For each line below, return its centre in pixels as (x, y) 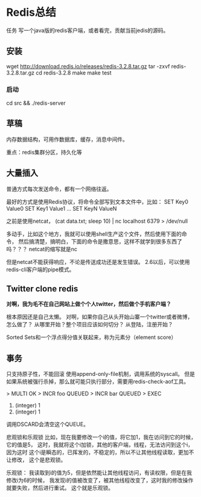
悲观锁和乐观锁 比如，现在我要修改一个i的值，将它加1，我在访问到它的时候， (101, 437)
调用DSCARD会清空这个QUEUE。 (48, 424)
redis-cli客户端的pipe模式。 (40, 269)
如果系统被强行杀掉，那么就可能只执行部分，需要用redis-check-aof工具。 (98, 381)
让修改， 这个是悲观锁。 (36, 460)
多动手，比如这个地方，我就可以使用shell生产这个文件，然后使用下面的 (94, 234)
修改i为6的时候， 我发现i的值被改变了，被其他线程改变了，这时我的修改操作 (100, 480)
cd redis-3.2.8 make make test (74, 73)
